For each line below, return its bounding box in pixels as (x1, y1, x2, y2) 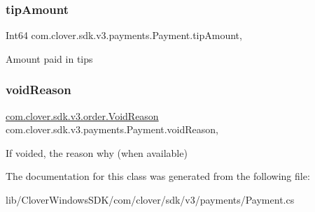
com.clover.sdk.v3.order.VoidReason (6, 108, 159, 123)
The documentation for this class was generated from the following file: (6, 169, 310, 183)
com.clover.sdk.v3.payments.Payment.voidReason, (6, 122, 218, 137)
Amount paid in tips (6, 51, 93, 66)
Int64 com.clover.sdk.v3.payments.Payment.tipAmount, (6, 28, 242, 43)
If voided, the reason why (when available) (6, 145, 188, 160)
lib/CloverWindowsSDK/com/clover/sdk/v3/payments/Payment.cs (6, 192, 295, 206)
